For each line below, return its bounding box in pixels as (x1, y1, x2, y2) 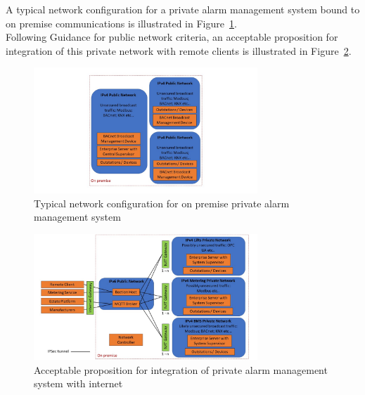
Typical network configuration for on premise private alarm (34, 195, 290, 210)
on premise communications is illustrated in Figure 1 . (6, 15, 237, 30)
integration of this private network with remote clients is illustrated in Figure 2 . (6, 43, 352, 58)
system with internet (34, 376, 123, 391)
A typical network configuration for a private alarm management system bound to (6, 2, 360, 16)
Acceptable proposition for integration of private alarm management (34, 362, 328, 377)
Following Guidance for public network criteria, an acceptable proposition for (6, 30, 338, 44)
